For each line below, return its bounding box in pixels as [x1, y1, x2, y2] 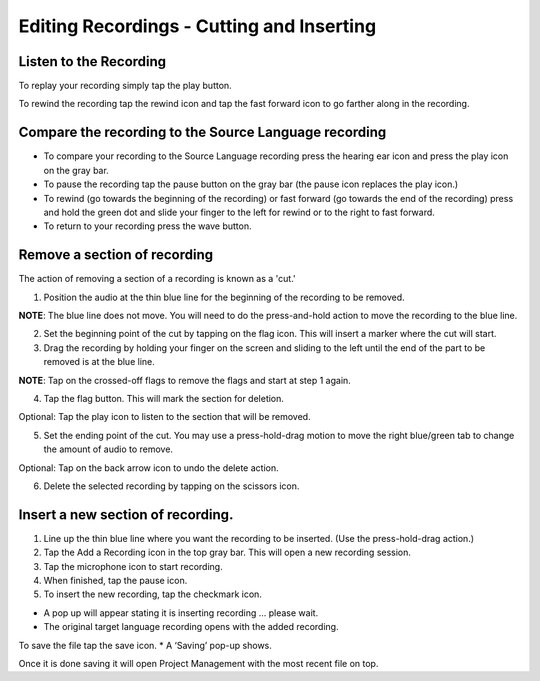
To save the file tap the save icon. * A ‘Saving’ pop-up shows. [18, 639, 272, 651]
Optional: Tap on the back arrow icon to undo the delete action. [18, 461, 279, 474]
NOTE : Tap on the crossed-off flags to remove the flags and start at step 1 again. [18, 374, 352, 386]
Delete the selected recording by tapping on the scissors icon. [43, 480, 300, 492]
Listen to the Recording [18, 53, 167, 70]
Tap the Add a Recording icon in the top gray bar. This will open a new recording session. [43, 546, 412, 559]
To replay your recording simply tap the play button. [18, 80, 232, 92]
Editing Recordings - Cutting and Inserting [18, 15, 377, 37]
